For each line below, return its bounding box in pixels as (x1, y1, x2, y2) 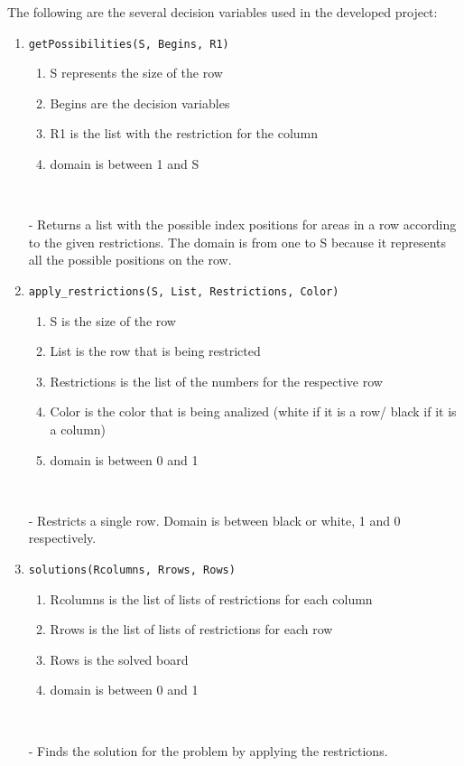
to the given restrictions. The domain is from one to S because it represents (28, 232, 447, 251)
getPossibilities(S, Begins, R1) (28, 37, 229, 51)
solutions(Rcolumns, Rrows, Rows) (28, 564, 236, 576)
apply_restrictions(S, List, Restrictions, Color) (28, 285, 339, 298)
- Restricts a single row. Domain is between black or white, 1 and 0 (28, 510, 401, 529)
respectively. (28, 528, 97, 547)
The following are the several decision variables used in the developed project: (7, 3, 438, 21)
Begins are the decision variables (50, 93, 230, 112)
